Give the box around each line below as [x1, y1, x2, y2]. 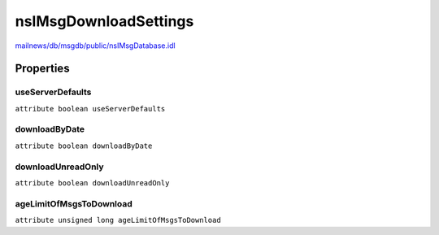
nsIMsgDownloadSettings [15, 12, 194, 30]
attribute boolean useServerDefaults [15, 104, 166, 113]
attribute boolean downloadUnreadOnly [15, 178, 170, 187]
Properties [15, 62, 70, 76]
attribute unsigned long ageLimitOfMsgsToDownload [15, 215, 221, 225]
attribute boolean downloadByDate [15, 141, 153, 150]
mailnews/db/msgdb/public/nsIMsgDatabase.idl [15, 41, 176, 50]
